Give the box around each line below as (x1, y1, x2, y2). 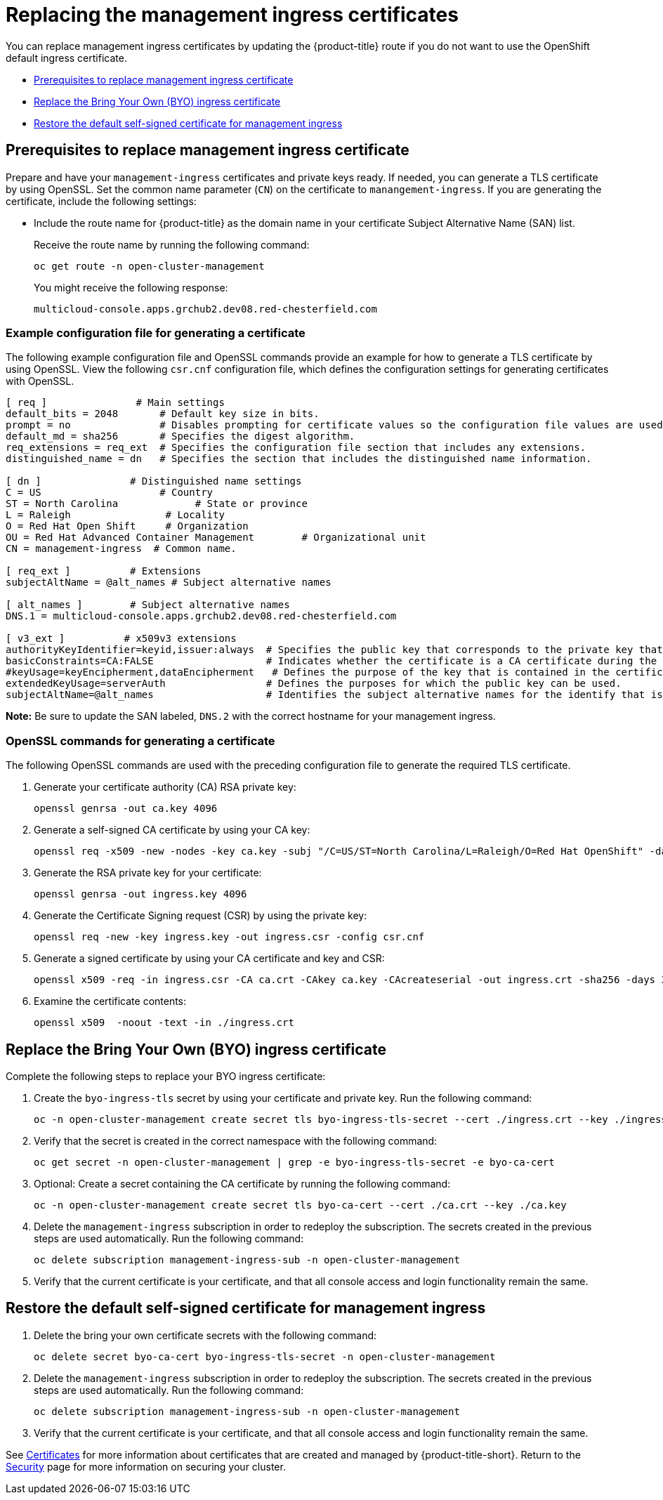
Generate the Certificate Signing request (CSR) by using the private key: (34, 909, 367, 922)
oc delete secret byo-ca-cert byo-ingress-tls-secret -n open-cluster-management (34, 1350, 496, 1362)
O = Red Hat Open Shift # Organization (6, 520, 249, 532)
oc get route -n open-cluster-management (34, 260, 265, 272)
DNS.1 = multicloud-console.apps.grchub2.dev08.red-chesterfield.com (6, 610, 397, 622)
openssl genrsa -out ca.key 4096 (34, 803, 218, 815)
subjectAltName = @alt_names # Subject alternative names (6, 577, 331, 588)
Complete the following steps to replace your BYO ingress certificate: (6, 1070, 326, 1082)
